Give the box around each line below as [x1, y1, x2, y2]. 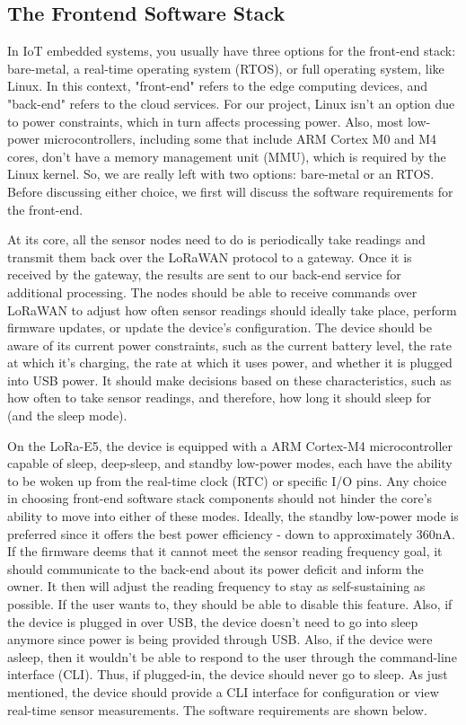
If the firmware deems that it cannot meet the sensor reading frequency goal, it [7, 542, 443, 561]
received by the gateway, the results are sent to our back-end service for [7, 265, 401, 284]
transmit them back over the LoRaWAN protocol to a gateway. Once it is [7, 247, 412, 266]
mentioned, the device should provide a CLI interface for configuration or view [7, 682, 439, 701]
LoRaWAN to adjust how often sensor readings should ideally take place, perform [7, 300, 457, 319]
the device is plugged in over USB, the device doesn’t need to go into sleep [7, 612, 418, 631]
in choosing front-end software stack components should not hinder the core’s [7, 489, 433, 508]
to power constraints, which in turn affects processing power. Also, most [7, 111, 404, 130]
